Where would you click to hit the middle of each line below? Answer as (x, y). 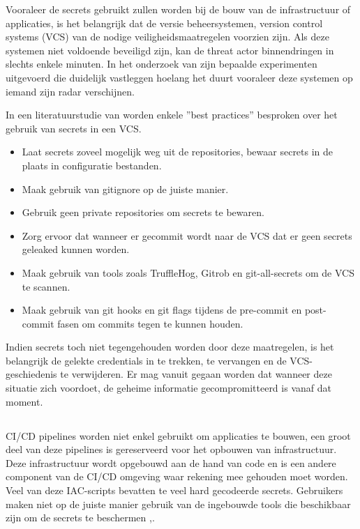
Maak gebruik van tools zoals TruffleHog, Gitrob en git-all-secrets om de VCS (188, 272)
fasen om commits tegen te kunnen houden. (150, 323)
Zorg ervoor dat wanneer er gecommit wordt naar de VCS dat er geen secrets (187, 235)
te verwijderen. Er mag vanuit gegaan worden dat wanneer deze (196, 374)
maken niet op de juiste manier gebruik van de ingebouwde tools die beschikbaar (178, 504)
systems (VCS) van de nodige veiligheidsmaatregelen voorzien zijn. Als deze (167, 37)
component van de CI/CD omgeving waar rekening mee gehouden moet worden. (177, 476)
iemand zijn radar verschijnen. (70, 91)
